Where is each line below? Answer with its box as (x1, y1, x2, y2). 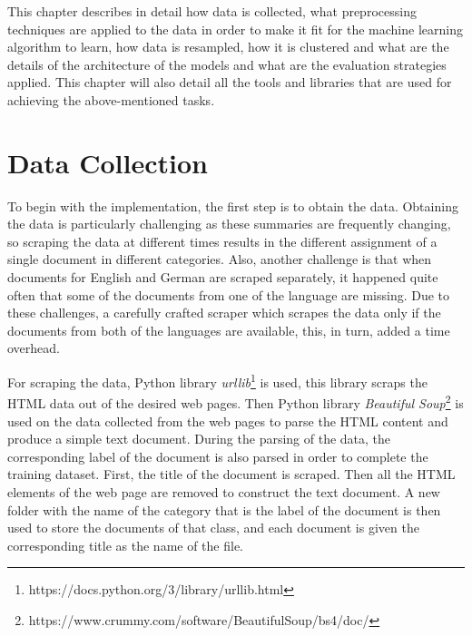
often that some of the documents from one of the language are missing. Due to (7, 285, 450, 304)
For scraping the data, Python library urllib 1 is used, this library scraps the (7, 370, 428, 391)
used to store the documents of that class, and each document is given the (7, 518, 419, 537)
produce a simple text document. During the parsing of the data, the (7, 429, 391, 448)
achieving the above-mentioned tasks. (7, 90, 215, 109)
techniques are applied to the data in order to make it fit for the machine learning (7, 19, 463, 38)
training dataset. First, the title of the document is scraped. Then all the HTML (7, 465, 456, 484)
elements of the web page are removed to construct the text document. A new (7, 482, 440, 501)
